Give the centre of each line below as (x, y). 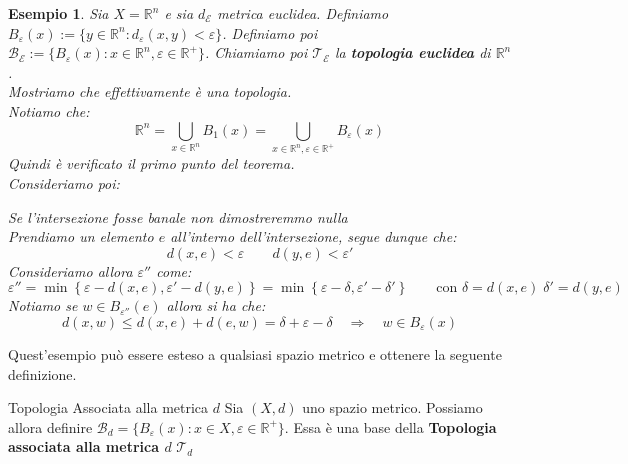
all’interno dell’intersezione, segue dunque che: (313, 236)
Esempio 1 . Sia (58, 13)
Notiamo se (43, 305)
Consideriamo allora (70, 270)
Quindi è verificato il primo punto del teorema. (151, 163)
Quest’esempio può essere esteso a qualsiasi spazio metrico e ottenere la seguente (255, 354)
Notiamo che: (49, 110)
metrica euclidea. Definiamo (303, 13)
